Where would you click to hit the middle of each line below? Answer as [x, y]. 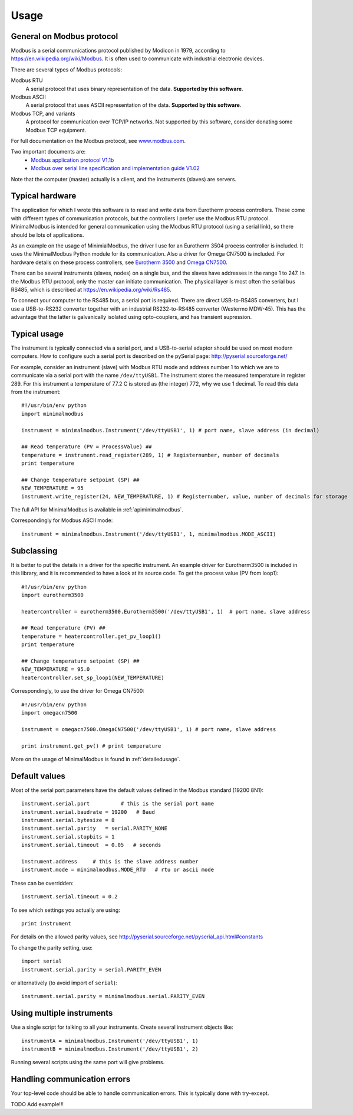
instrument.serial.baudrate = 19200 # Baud [88, 812]
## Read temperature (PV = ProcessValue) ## [87, 447]
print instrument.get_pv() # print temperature [91, 746]
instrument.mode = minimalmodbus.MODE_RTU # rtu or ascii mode [118, 870]
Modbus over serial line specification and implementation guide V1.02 [115, 168]
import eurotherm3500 [52, 595]
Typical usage [37, 334]
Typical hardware [44, 196]
